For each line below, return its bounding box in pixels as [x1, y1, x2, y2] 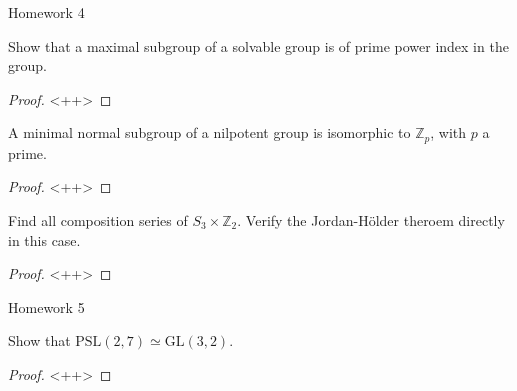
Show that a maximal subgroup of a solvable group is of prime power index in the [8, 35, 509, 56]
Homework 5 [8, 296, 85, 317]
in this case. [8, 229, 81, 250]
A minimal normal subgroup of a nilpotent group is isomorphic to [8, 122, 411, 143]
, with [430, 122, 467, 143]
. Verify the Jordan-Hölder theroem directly [237, 210, 505, 231]
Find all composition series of [8, 210, 188, 231]
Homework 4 [8, 2, 85, 22]
